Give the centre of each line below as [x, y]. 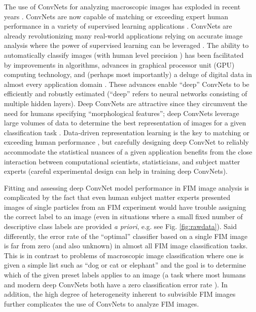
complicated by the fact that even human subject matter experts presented [117, 197]
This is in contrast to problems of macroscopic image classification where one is [124, 255]
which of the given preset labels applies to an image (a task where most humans [125, 275]
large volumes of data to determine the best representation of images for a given [125, 123]
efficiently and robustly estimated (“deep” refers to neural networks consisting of [126, 94]
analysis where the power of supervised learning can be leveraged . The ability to [126, 45]
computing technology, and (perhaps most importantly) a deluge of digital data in [128, 74]
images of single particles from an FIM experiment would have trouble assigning [125, 207]
